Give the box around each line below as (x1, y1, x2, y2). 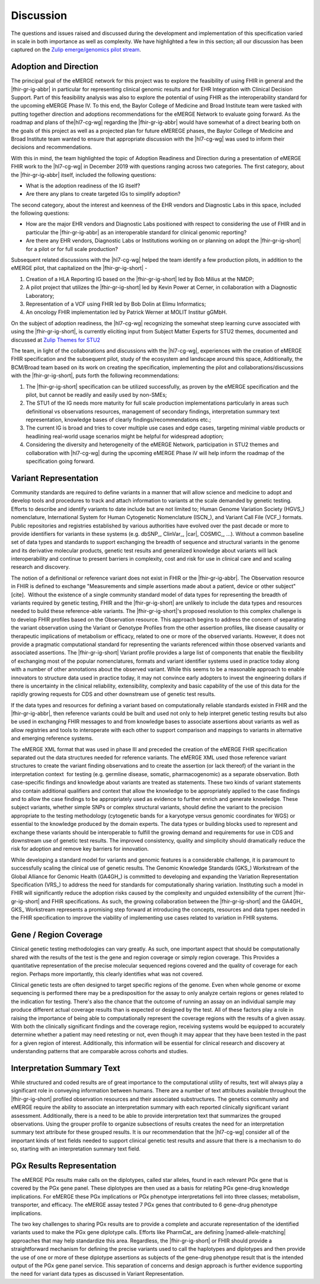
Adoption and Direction (11, 62, 99, 72)
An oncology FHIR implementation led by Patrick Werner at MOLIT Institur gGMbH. (25, 309, 228, 316)
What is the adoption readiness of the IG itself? (25, 182, 140, 189)
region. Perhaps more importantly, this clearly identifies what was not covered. (11, 970, 204, 977)
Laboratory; (25, 292, 55, 299)
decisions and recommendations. (11, 144, 92, 151)
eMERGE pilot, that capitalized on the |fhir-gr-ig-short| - (11, 265, 148, 272)
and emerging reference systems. (11, 735, 94, 742)
